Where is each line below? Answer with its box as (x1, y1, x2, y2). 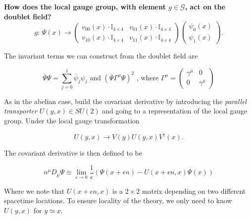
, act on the (185, 1, 226, 11)
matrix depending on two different (142, 185, 246, 196)
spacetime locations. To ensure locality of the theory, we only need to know (4, 195, 232, 206)
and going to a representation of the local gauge (102, 106, 248, 116)
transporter (4, 106, 38, 116)
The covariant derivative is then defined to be (4, 148, 142, 158)
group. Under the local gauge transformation (4, 115, 140, 126)
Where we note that (4, 185, 65, 196)
